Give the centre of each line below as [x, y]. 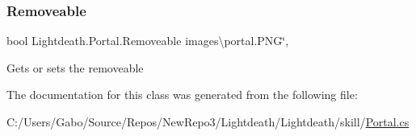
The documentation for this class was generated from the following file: [182, 95]
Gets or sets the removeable [75, 67]
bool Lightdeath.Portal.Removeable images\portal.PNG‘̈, [148, 41]
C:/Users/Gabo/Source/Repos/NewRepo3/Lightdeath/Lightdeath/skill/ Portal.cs [208, 122]
